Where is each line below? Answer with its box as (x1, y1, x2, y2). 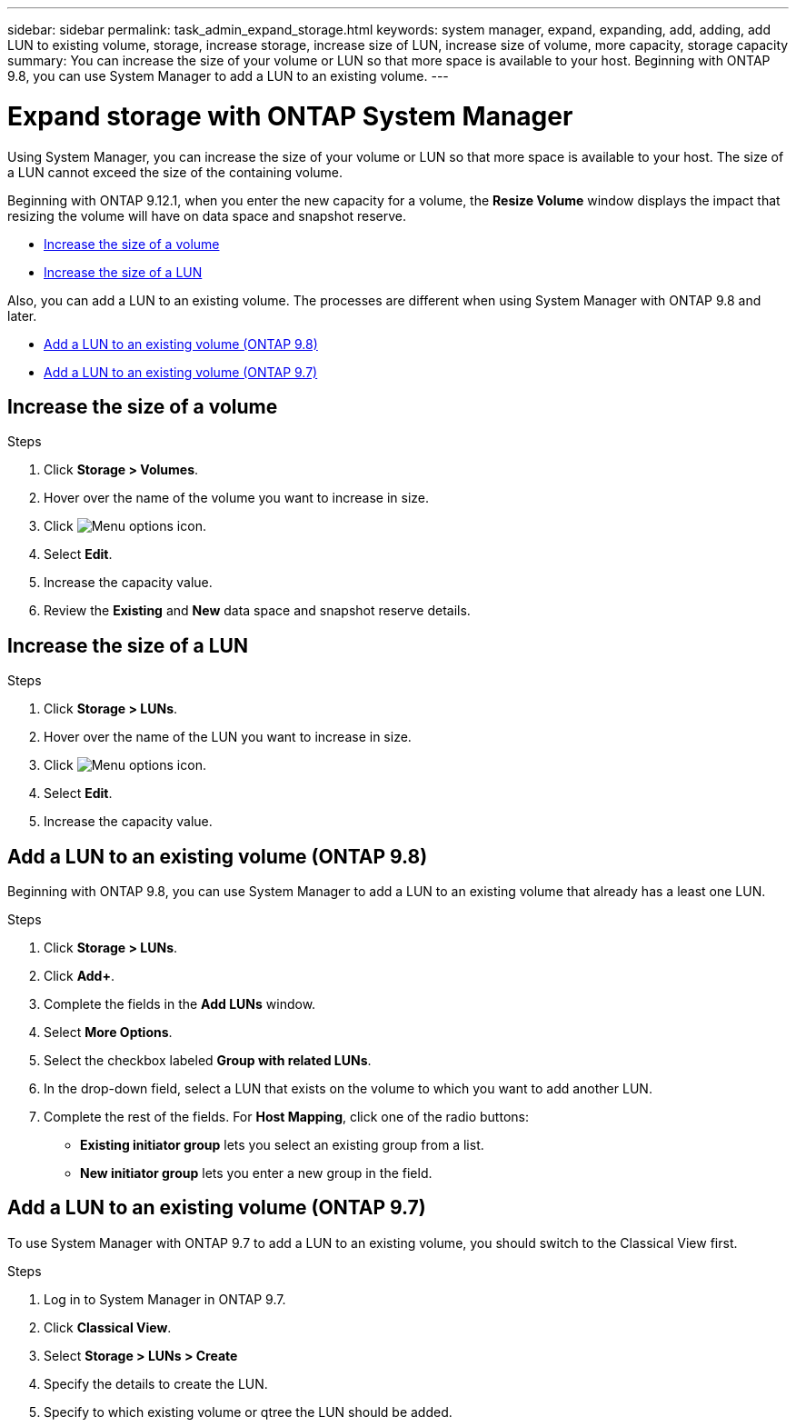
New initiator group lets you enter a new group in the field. (80, 1165, 433, 1182)
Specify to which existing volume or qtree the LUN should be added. (44, 1403, 453, 1420)
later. (7, 307, 37, 324)
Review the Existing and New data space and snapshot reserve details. (44, 603, 471, 619)
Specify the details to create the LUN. (44, 1375, 268, 1392)
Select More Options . (44, 1024, 173, 1041)
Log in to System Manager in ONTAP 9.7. (44, 1291, 286, 1307)
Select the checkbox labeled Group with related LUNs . (44, 1053, 372, 1069)
